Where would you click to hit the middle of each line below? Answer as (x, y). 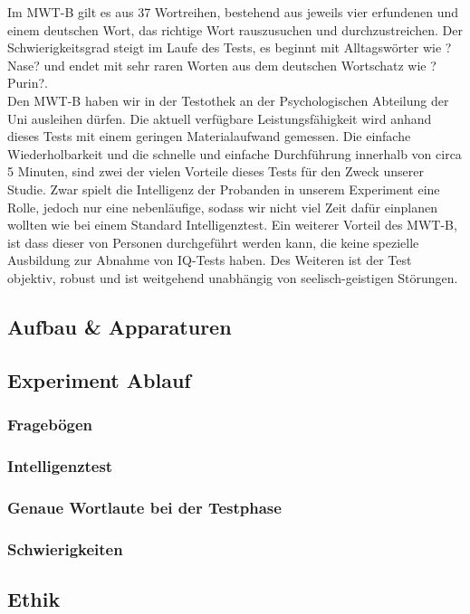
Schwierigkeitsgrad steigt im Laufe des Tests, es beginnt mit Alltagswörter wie (225, 47)
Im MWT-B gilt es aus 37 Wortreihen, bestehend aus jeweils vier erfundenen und (233, 12)
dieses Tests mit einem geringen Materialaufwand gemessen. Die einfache (209, 136)
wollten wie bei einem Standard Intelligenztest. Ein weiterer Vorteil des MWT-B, (232, 225)
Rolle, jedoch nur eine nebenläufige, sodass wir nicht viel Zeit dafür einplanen (223, 207)
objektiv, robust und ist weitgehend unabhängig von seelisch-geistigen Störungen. (233, 277)
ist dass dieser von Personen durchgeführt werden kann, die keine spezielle (213, 242)
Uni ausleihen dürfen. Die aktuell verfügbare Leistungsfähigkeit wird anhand (220, 118)
